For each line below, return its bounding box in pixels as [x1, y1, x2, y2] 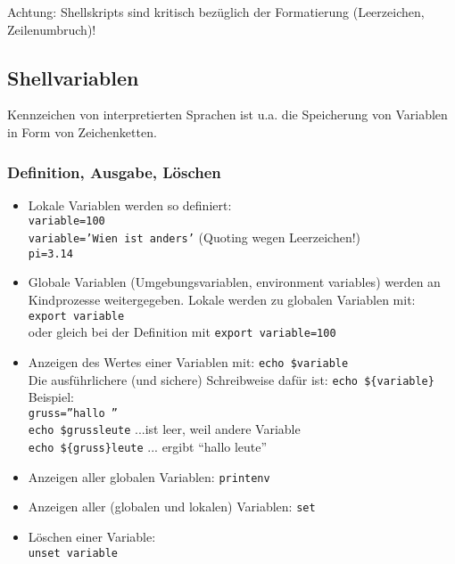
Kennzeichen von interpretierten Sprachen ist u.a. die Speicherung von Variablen [7, 105, 448, 124]
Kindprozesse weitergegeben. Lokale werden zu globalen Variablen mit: [28, 290, 416, 308]
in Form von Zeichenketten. [7, 122, 157, 141]
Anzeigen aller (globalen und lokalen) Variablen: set [28, 497, 316, 516]
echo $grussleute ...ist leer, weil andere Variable [28, 420, 301, 438]
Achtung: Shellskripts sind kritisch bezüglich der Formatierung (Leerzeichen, [7, 3, 425, 20]
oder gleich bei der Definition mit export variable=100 [28, 323, 336, 341]
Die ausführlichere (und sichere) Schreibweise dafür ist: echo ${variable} [28, 370, 434, 388]
